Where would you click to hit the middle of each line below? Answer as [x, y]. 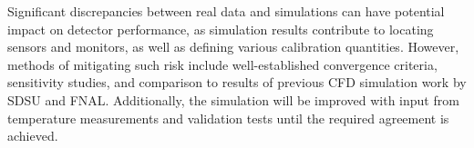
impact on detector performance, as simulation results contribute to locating [221, 29]
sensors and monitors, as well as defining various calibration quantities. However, [233, 47]
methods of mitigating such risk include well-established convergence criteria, [222, 64]
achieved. [33, 136]
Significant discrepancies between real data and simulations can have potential [226, 11]
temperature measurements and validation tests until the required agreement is [228, 118]
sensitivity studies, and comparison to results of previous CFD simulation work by [237, 82]
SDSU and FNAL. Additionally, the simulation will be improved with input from [233, 99]
